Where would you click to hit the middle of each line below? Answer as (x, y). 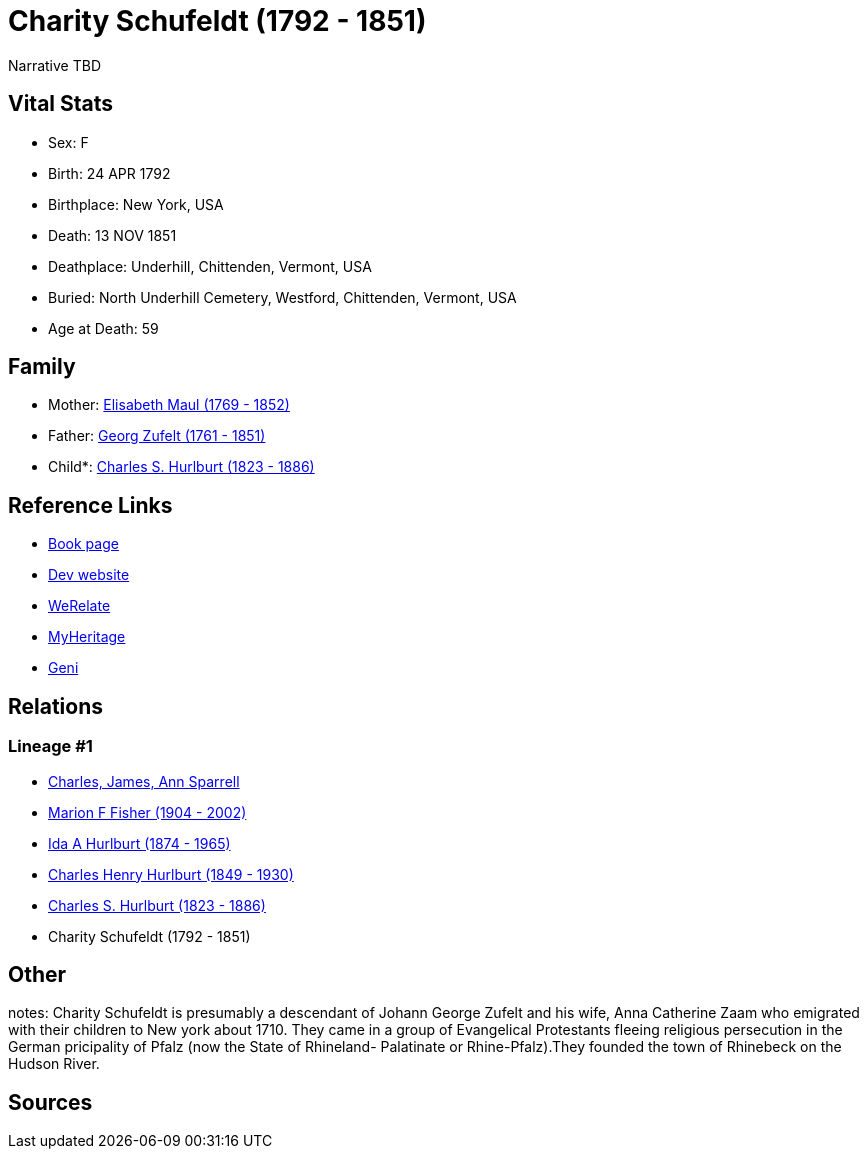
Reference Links (90, 505)
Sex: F (68, 142)
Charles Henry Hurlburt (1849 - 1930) (171, 874)
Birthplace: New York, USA (136, 204)
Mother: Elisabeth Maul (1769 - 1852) (169, 405)
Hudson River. (54, 1064)
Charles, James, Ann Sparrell (144, 781)
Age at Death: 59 (103, 328)
